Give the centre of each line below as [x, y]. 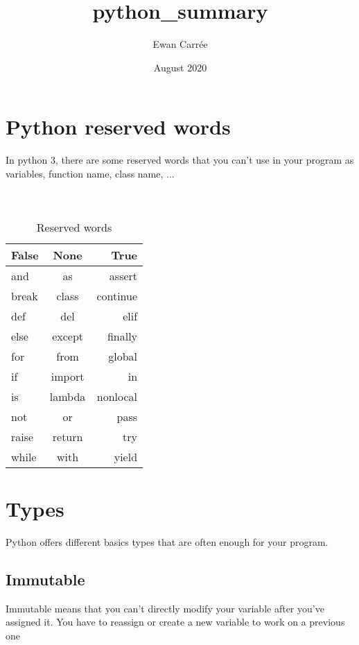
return [68, 436]
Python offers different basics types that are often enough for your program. [167, 541]
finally [122, 336]
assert [123, 275]
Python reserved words [118, 127]
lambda [68, 396]
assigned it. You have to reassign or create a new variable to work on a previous [175, 622]
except [68, 336]
